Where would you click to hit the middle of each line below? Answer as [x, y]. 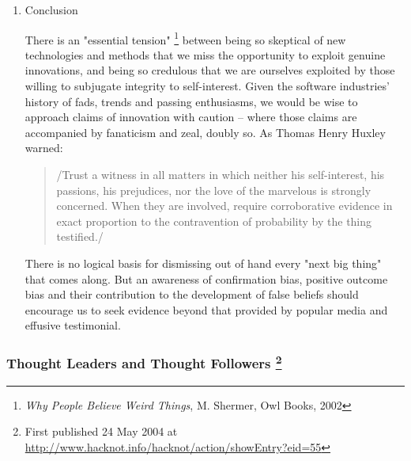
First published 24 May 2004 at [101, 431]
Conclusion [51, 10]
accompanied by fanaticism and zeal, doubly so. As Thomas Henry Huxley [205, 132]
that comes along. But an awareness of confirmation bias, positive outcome [206, 278]
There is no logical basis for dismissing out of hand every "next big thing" [203, 263]
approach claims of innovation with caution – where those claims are [191, 117]
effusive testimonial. [73, 325]
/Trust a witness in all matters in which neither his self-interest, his [221, 174]
